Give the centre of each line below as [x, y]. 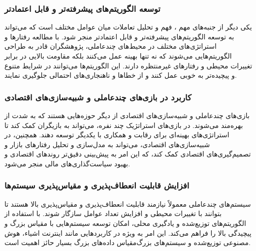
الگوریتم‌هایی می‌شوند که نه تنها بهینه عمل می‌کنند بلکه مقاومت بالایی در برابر [118, 56]
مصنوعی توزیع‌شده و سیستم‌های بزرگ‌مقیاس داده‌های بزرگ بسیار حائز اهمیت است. [128, 242]
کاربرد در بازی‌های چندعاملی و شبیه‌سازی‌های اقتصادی [98, 97]
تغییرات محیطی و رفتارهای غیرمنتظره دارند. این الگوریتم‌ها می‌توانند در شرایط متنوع [128, 65]
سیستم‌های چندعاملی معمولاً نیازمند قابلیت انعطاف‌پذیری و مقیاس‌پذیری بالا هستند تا [128, 204]
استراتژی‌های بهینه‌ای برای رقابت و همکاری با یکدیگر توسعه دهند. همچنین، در [117, 135]
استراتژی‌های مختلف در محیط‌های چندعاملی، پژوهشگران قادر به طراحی [111, 46]
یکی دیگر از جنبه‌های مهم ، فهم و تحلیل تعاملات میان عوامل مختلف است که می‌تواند [128, 27]
